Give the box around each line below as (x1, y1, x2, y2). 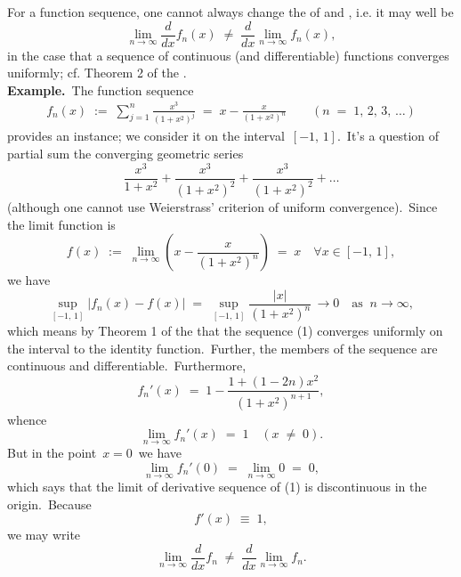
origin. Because (7, 494, 92, 513)
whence (7, 410, 47, 428)
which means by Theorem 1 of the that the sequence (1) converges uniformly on (7, 321, 443, 340)
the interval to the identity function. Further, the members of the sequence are (7, 338, 438, 357)
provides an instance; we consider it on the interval (7, 126, 285, 145)
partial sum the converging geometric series (7, 144, 244, 162)
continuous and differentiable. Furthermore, (7, 356, 247, 375)
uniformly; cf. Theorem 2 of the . (7, 63, 187, 82)
